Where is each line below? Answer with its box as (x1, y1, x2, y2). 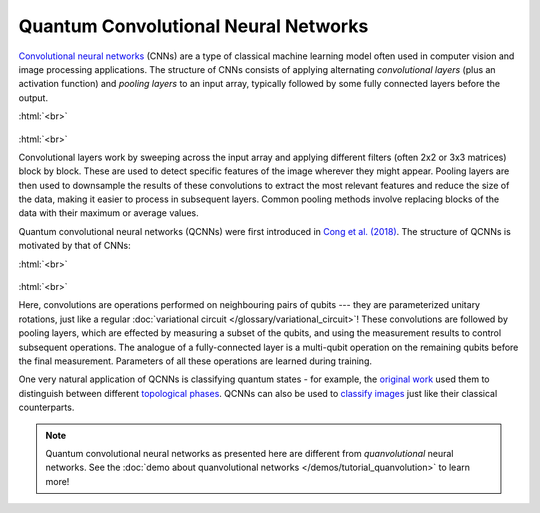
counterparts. (18, 401, 75, 414)
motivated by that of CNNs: (18, 240, 132, 252)
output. (18, 91, 49, 104)
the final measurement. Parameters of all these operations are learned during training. (18, 355, 373, 367)
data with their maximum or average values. (18, 207, 199, 219)
